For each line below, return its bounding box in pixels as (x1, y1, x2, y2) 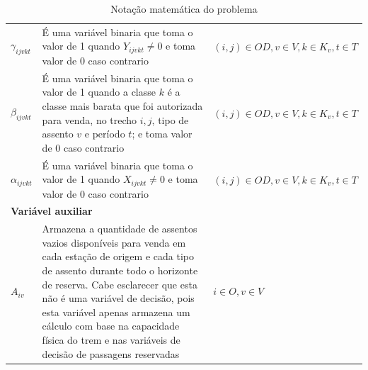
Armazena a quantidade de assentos (42, 221, 197, 236)
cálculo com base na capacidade (42, 318, 180, 333)
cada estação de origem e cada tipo (42, 249, 194, 264)
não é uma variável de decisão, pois (42, 291, 195, 305)
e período (84, 126, 125, 141)
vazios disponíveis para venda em (42, 235, 186, 250)
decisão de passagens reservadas (42, 346, 180, 361)
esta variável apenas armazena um (42, 304, 190, 319)
